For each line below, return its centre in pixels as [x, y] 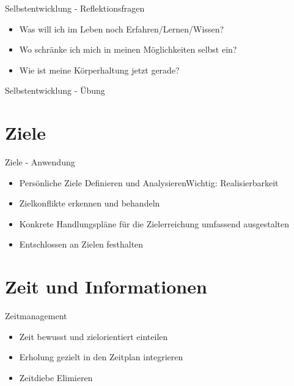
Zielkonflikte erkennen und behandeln [90, 203]
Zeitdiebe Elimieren [56, 377]
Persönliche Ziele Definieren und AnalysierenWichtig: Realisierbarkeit [149, 182]
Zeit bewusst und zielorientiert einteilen [94, 336]
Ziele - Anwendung [40, 162]
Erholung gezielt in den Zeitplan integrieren [101, 357]
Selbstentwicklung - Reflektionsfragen [75, 8]
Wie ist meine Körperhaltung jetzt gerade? [99, 70]
